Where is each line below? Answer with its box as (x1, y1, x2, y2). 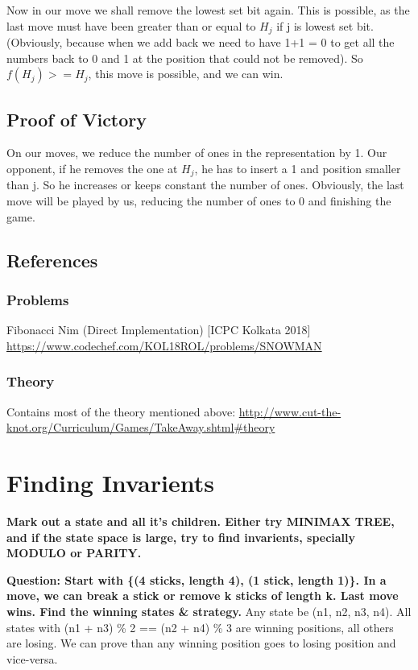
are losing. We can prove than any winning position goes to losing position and (6, 635, 396, 651)
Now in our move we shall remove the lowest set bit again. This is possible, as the (6, 2, 410, 18)
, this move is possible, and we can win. (88, 65, 283, 82)
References (6, 247, 98, 272)
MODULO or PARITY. (6, 544, 142, 561)
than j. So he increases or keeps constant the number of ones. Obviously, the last (6, 176, 404, 193)
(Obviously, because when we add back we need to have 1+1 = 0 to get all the (6, 34, 395, 51)
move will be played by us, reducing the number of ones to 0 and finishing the (6, 192, 391, 209)
